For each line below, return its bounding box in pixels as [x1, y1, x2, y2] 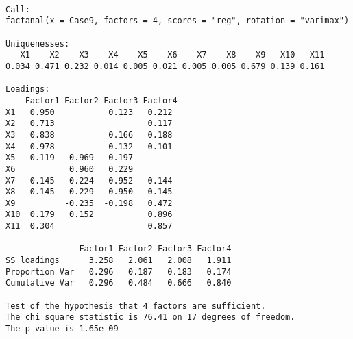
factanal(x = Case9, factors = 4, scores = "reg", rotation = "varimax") [5, 16, 350, 26]
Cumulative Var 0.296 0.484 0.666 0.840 [5, 278, 232, 288]
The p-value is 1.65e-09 [5, 324, 119, 334]
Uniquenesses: [5, 38, 70, 49]
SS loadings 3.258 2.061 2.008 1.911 [5, 255, 232, 266]
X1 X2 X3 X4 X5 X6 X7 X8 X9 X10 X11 [20, 50, 325, 60]
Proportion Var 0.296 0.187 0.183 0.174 [5, 266, 232, 277]
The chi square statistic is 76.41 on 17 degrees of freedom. [5, 312, 295, 323]
